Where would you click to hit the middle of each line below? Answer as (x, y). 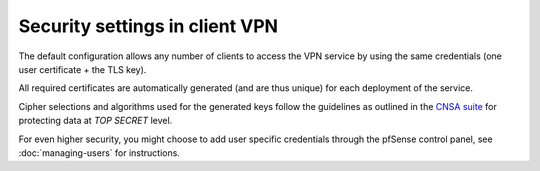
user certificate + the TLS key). (82, 69)
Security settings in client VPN (148, 26)
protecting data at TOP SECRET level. (95, 121)
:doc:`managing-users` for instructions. (99, 152)
